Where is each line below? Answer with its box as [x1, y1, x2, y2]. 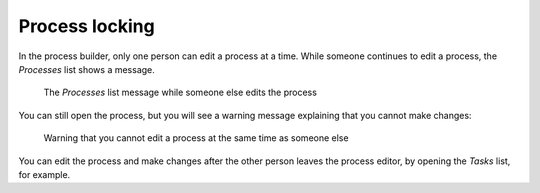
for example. [18, 168, 71, 180]
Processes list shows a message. [18, 63, 155, 75]
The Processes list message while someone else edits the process [43, 86, 317, 99]
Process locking [18, 15, 155, 37]
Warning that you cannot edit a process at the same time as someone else [43, 132, 349, 144]
